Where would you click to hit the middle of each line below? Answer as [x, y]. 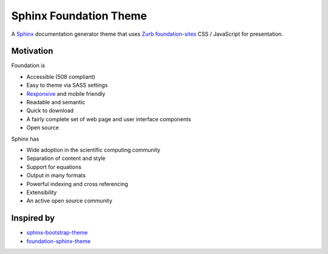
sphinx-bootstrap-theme [57, 233]
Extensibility [42, 192]
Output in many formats [56, 175]
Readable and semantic [56, 102]
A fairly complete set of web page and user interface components [109, 119]
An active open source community [69, 201]
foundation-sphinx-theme [59, 241]
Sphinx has [25, 139]
